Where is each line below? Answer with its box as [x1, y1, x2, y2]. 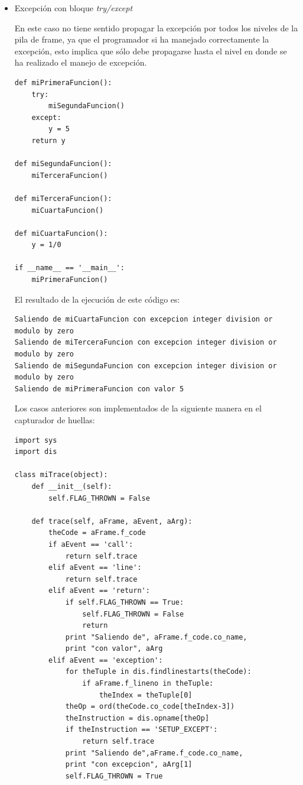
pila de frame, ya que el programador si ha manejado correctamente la [14, 33, 269, 46]
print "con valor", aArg [65, 644, 163, 653]
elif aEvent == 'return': [48, 586, 150, 595]
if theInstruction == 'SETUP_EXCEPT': [65, 725, 218, 734]
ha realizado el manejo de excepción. [14, 56, 147, 69]
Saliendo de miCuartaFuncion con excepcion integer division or [14, 315, 273, 324]
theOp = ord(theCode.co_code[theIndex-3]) [65, 702, 235, 711]
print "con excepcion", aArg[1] [65, 760, 193, 769]
